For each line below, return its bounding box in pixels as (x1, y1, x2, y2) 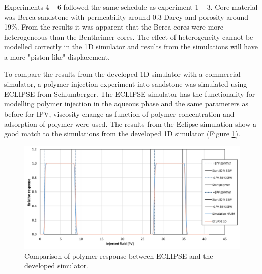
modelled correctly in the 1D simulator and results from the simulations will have (4, 41, 258, 52)
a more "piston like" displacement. (4, 51, 110, 62)
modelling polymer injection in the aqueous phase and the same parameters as (4, 98, 248, 109)
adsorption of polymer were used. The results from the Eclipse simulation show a (4, 118, 256, 129)
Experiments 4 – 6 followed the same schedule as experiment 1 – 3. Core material (4, 2, 258, 12)
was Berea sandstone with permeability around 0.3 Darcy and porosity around (4, 11, 249, 22)
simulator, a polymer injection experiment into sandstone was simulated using (4, 78, 247, 89)
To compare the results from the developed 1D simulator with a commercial (4, 68, 241, 79)
